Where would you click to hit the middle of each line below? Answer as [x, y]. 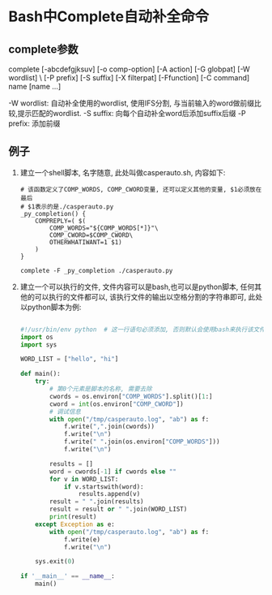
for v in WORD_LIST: [84, 479]
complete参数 [43, 49]
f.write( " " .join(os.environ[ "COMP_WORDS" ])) [142, 442]
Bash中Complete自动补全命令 [108, 17]
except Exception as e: [75, 524]
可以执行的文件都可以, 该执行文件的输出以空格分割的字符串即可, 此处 [149, 296]
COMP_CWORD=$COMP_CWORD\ [91, 235]
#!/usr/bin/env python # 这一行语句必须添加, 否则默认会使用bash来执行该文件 [142, 330]
